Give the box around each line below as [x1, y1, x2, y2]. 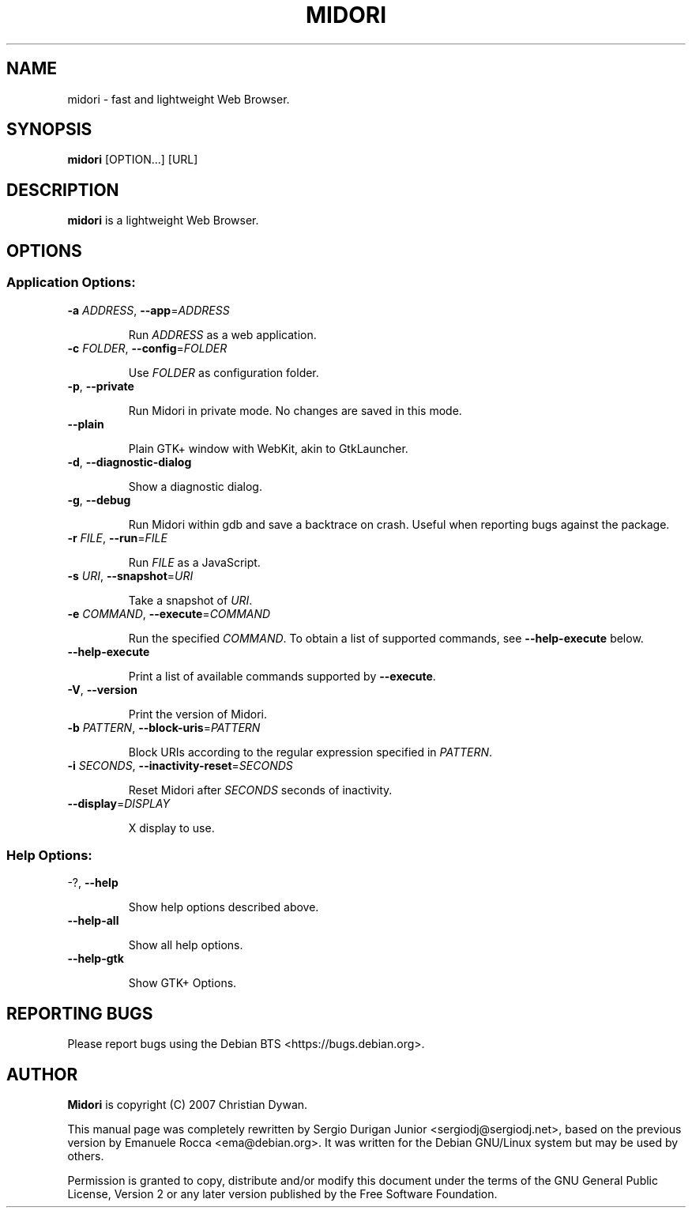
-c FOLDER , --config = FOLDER [67, 341, 228, 355]
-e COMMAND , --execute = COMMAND [67, 606, 271, 620]
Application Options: [6, 274, 136, 291]
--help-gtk [67, 952, 124, 966]
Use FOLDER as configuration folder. [128, 365, 319, 379]
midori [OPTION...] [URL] [67, 153, 198, 167]
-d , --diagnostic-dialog [67, 454, 192, 469]
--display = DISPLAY [67, 796, 170, 810]
